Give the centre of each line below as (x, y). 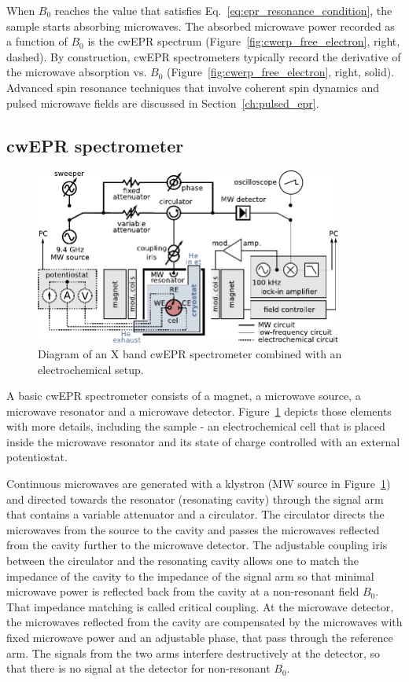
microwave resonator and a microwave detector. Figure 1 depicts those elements (199, 411)
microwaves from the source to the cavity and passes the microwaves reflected (193, 529)
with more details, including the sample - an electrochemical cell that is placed (196, 426)
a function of (37, 41)
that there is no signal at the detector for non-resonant (138, 668)
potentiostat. (37, 457)
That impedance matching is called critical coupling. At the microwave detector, (200, 606)
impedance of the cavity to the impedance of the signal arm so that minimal (190, 576)
